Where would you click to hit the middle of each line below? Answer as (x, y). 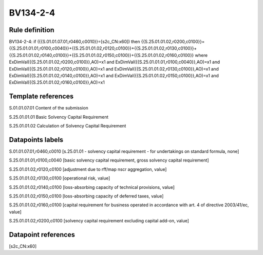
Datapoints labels (36, 139)
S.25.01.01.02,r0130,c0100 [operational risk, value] (60, 178)
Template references (41, 97)
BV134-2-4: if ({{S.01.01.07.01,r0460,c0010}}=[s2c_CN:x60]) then (75, 42)
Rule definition (32, 30)
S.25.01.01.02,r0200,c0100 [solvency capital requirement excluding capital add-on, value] (99, 221)
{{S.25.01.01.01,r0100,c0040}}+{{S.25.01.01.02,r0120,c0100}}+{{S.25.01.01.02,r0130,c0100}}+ (103, 48)
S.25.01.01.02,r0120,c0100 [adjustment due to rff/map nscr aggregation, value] (88, 169)
